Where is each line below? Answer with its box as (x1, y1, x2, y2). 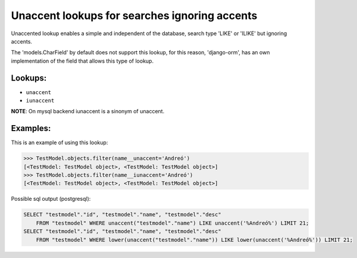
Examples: (11, 123, 51, 133)
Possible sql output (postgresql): (11, 195, 91, 203)
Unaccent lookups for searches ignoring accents (11, 9, 258, 22)
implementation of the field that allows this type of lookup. (11, 57, 154, 64)
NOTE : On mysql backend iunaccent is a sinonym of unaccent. (11, 108, 165, 115)
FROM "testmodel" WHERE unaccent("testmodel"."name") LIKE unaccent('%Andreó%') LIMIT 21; (36, 219, 309, 226)
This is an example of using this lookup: (11, 139, 108, 146)
